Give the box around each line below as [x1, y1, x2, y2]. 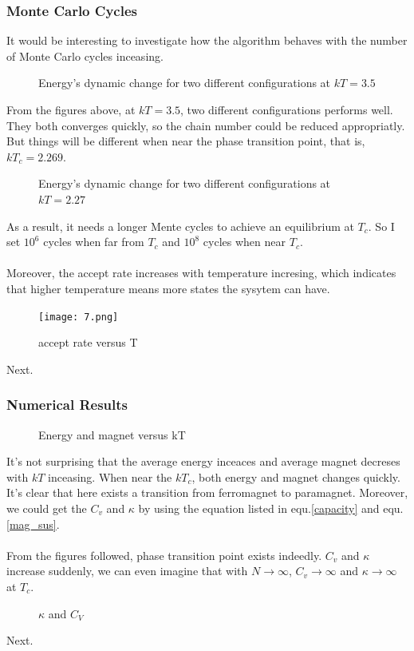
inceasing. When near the [48, 468, 172, 485]
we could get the [6, 499, 87, 516]
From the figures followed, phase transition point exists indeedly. [6, 546, 322, 563]
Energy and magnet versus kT [38, 426, 186, 443]
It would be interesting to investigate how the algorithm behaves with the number [6, 32, 408, 49]
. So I [368, 217, 395, 234]
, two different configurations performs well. [180, 101, 393, 117]
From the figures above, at [6, 101, 136, 117]
